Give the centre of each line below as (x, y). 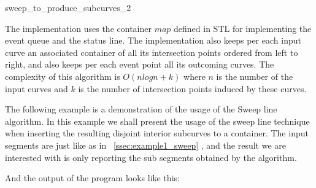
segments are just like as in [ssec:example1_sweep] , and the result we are (145, 145)
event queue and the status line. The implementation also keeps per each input (153, 40)
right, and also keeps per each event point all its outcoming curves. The (140, 64)
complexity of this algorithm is (63, 76)
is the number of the (255, 76)
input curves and (37, 88)
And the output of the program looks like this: (92, 178)
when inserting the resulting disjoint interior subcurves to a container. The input (157, 133)
